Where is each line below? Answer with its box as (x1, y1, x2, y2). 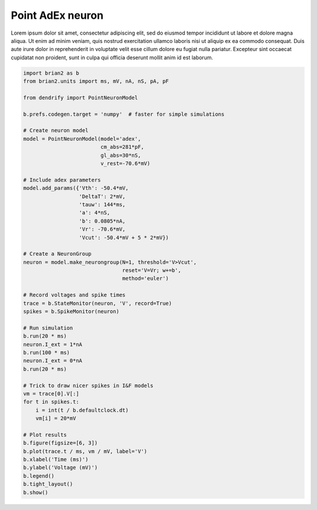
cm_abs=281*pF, (100, 144, 144, 150)
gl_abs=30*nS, (100, 152, 141, 159)
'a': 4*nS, (79, 209, 110, 216)
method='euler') (122, 275, 169, 282)
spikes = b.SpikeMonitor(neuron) (23, 308, 120, 315)
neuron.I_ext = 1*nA (23, 341, 82, 348)
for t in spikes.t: (23, 398, 79, 405)
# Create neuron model (23, 127, 89, 134)
